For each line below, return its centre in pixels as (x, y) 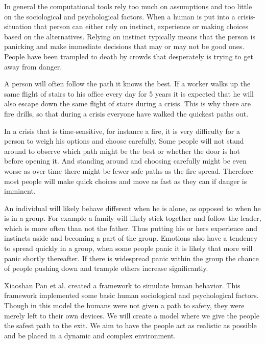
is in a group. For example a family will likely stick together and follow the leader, (133, 218)
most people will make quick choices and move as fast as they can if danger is (126, 181)
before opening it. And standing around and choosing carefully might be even (125, 161)
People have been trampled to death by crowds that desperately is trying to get (129, 56)
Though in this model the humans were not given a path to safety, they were (124, 305)
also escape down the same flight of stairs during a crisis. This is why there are (128, 104)
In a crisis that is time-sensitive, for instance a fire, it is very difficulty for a (122, 131)
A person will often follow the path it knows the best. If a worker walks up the (127, 84)
